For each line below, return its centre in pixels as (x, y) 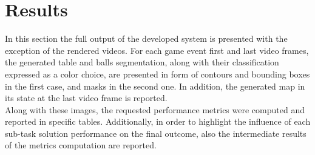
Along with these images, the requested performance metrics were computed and (155, 109)
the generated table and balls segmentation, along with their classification (142, 62)
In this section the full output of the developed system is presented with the (146, 38)
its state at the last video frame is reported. (86, 98)
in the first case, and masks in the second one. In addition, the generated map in (155, 86)
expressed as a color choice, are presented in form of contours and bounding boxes (157, 74)
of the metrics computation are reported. (81, 145)
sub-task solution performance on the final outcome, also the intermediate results (156, 133)
